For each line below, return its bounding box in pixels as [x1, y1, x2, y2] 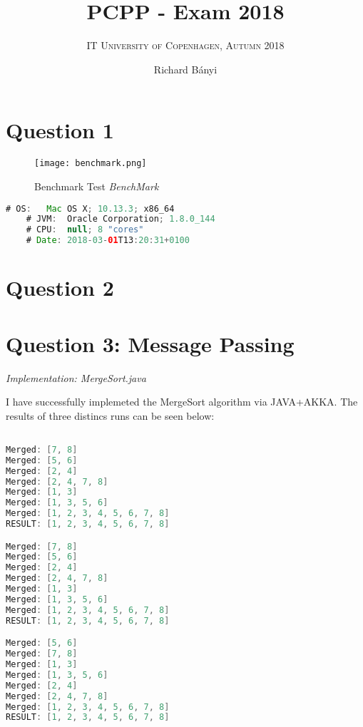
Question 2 [6, 273, 114, 302]
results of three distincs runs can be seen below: [6, 408, 215, 423]
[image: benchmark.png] [34, 158, 147, 169]
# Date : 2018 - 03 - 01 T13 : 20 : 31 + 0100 [26, 235, 190, 246]
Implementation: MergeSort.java [6, 370, 146, 385]
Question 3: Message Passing [6, 329, 295, 358]
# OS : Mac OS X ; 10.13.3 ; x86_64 [6, 203, 175, 214]
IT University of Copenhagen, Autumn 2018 [86, 38, 285, 53]
